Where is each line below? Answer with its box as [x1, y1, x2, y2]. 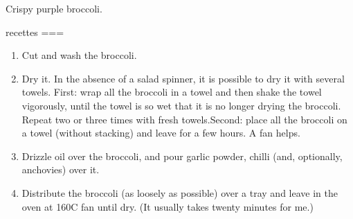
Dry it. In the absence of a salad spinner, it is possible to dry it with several [21, 71, 345, 85]
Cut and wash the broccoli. [21, 48, 137, 62]
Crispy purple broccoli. [6, 1, 102, 15]
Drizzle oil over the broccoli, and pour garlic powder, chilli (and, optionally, [21, 148, 343, 163]
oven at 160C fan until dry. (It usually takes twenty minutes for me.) [21, 199, 314, 213]
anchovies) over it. [21, 162, 100, 177]
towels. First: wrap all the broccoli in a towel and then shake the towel [21, 85, 322, 99]
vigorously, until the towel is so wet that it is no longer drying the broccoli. [21, 98, 341, 112]
